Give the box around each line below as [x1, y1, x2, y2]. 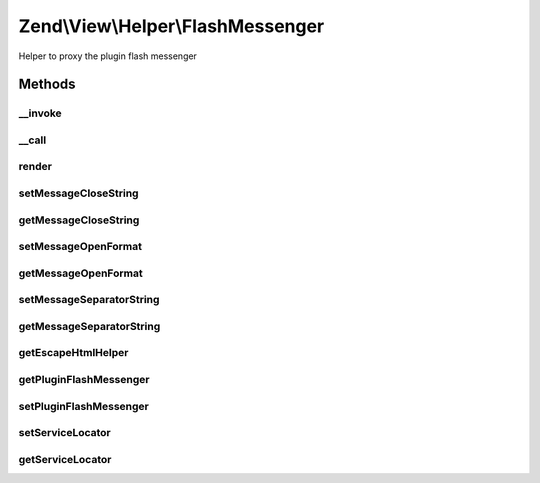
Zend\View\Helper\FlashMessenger [18, 15, 325, 37]
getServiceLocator [18, 452, 112, 466]
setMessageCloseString [18, 186, 139, 200]
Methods [18, 76, 76, 93]
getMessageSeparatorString [18, 319, 161, 333]
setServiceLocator [18, 426, 111, 440]
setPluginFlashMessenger [18, 399, 149, 413]
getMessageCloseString [18, 213, 140, 227]
